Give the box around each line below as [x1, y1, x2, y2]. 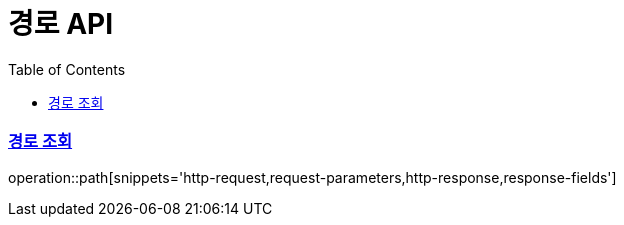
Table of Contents [8, 60, 126, 78]
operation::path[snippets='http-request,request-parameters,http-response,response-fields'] [8, 168, 617, 186]
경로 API [8, 7, 114, 41]
